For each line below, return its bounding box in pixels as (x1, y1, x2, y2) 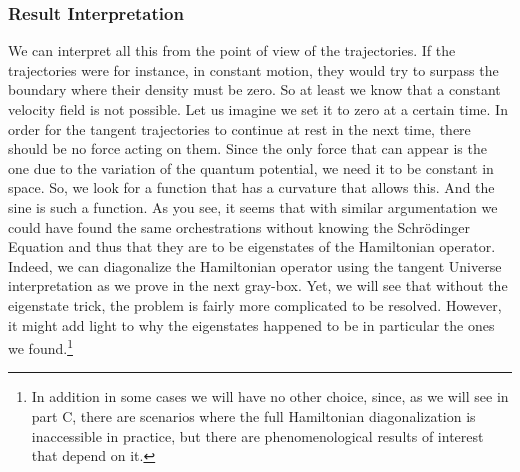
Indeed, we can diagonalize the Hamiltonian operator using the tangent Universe (8, 255, 502, 276)
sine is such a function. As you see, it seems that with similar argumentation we (8, 196, 498, 217)
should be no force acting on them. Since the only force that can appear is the (8, 138, 487, 159)
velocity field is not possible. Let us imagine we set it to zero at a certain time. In (8, 99, 508, 119)
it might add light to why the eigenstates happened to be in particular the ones (8, 314, 495, 335)
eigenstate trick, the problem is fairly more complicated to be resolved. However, (8, 294, 502, 315)
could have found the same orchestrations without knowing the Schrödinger (8, 216, 471, 237)
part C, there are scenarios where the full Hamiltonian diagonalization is (31, 405, 476, 426)
